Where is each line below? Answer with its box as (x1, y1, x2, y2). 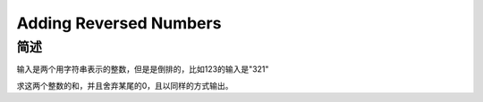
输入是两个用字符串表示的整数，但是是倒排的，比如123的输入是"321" (16, 64, 269, 75)
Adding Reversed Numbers (16, 13, 222, 33)
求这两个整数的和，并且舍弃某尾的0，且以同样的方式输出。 (16, 80, 233, 90)
